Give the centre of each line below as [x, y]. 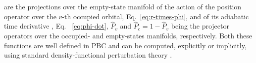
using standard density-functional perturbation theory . [88, 55]
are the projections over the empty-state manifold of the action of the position [123, 6]
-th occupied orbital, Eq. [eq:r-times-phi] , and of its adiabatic [155, 16]
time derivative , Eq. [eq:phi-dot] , [56, 26]
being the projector [200, 26]
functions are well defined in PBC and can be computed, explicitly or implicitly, [125, 45]
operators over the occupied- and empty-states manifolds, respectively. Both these [128, 35]
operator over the [30, 16]
